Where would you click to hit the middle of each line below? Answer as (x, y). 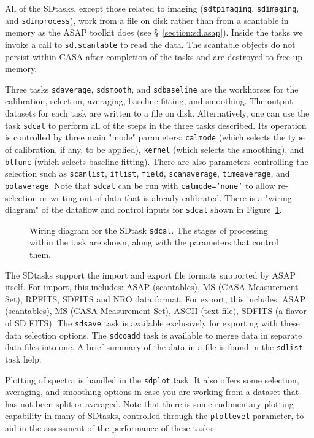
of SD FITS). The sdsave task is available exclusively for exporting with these (152, 323)
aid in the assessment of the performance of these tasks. (110, 428)
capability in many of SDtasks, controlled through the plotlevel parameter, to (155, 416)
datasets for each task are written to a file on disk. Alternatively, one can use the (157, 113)
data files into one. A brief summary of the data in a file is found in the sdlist (154, 347)
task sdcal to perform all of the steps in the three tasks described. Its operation (156, 125)
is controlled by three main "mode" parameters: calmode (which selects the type (155, 137)
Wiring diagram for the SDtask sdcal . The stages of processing (149, 230)
